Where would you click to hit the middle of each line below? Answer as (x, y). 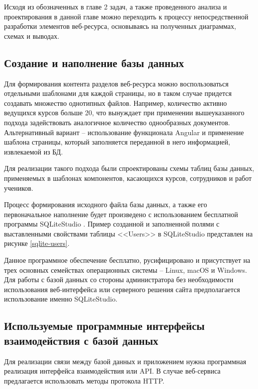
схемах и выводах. (32, 36)
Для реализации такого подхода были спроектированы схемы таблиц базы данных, (129, 168)
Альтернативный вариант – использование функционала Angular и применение (124, 132)
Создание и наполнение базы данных (94, 62)
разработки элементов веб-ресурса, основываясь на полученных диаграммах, (120, 26)
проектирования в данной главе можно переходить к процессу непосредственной (126, 16)
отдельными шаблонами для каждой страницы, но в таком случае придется (118, 93)
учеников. (19, 188)
